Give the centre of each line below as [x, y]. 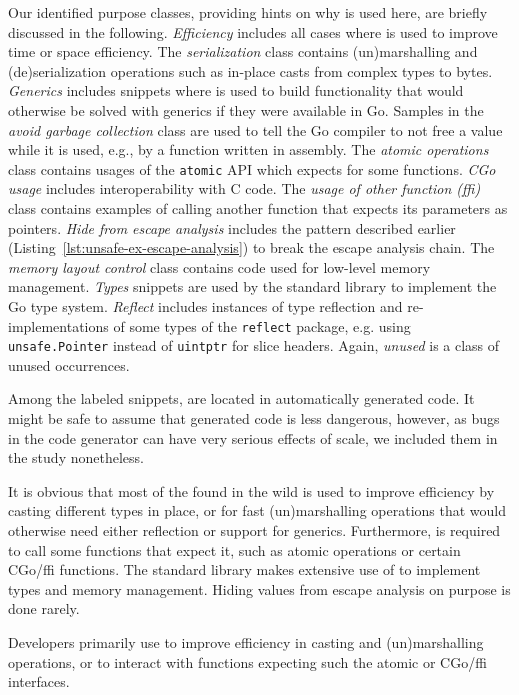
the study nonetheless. [76, 457]
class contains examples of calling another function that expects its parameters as [258, 208]
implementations [58, 325]
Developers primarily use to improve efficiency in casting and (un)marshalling [246, 642]
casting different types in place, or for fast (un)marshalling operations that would [257, 510]
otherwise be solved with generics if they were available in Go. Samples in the [246, 109]
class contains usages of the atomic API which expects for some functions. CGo [252, 168]
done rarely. [44, 608]
